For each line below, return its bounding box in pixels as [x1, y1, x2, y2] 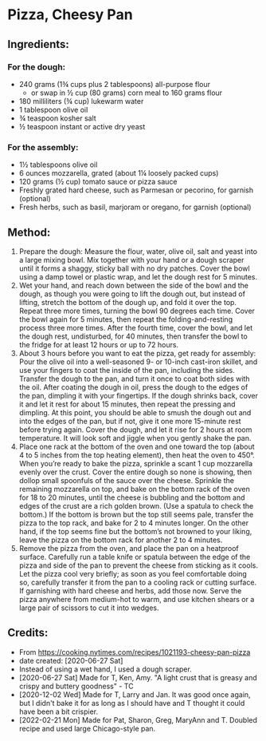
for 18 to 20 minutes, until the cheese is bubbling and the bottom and [18, 493, 245, 502]
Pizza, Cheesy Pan [7, 6, 133, 24]
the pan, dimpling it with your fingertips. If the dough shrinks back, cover [18, 390, 258, 400]
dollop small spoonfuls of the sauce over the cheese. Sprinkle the [18, 475, 234, 485]
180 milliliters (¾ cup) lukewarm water [18, 96, 144, 105]
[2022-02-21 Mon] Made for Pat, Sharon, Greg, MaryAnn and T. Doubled [18, 715, 258, 724]
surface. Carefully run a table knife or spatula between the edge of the [18, 552, 251, 561]
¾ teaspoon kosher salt [18, 113, 96, 123]
